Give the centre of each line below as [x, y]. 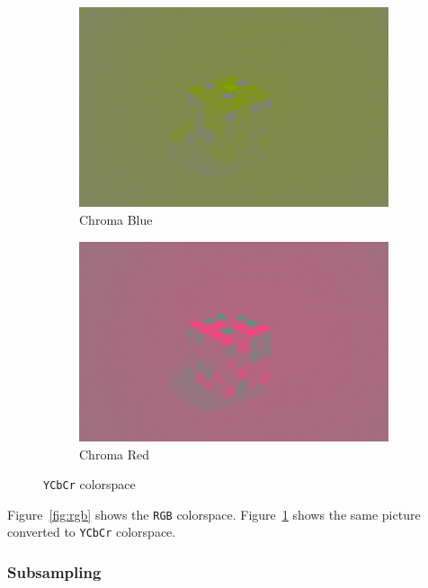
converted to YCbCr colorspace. [92, 532]
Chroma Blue [116, 219]
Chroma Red [115, 454]
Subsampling [54, 572]
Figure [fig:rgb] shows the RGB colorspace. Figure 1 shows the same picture [214, 514]
